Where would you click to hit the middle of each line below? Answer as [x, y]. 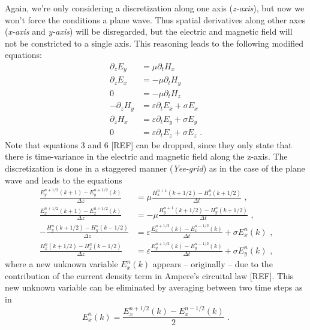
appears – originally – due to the [213, 264]
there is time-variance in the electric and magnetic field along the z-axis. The [146, 156]
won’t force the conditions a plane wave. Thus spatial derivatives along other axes [155, 19]
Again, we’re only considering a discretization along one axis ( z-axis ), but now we [155, 8]
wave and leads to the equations [64, 180]
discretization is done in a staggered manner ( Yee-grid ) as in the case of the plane [155, 168]
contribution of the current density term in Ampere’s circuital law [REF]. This [149, 275]
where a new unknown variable [61, 264]
